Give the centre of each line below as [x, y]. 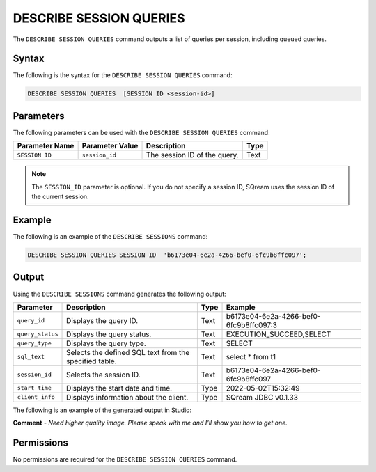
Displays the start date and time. [119, 388]
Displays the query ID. [102, 320]
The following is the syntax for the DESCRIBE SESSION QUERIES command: [123, 75]
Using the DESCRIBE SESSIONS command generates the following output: [119, 294]
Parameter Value [110, 146]
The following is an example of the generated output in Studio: [102, 410]
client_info [36, 397]
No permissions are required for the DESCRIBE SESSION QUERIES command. [125, 459]
